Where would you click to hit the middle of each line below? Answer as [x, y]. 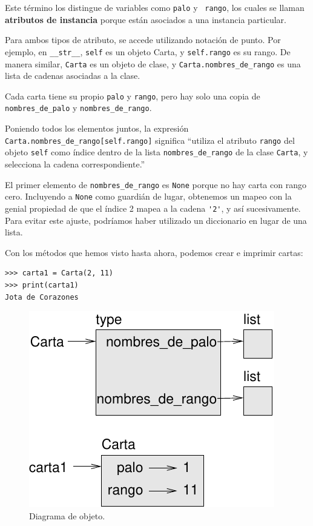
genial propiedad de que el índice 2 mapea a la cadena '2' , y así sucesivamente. [153, 208]
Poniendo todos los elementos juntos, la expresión [97, 128]
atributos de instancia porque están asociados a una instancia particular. [146, 19]
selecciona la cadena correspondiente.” [75, 164]
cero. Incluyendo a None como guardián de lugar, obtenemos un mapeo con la [148, 196]
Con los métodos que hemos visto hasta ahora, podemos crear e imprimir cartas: [154, 252]
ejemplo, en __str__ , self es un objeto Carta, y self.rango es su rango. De [148, 51]
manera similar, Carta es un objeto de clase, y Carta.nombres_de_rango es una [153, 63]
